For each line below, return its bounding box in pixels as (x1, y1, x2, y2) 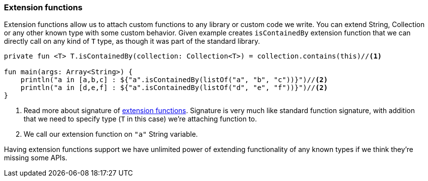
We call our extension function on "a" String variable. (24, 130, 198, 139)
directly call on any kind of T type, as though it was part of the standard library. (4, 37, 260, 46)
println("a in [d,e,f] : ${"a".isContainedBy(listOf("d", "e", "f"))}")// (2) (20, 84, 328, 92)
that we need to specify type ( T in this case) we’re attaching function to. (24, 115, 257, 123)
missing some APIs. (4, 153, 67, 162)
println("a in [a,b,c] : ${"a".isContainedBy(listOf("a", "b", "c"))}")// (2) (20, 76, 328, 84)
